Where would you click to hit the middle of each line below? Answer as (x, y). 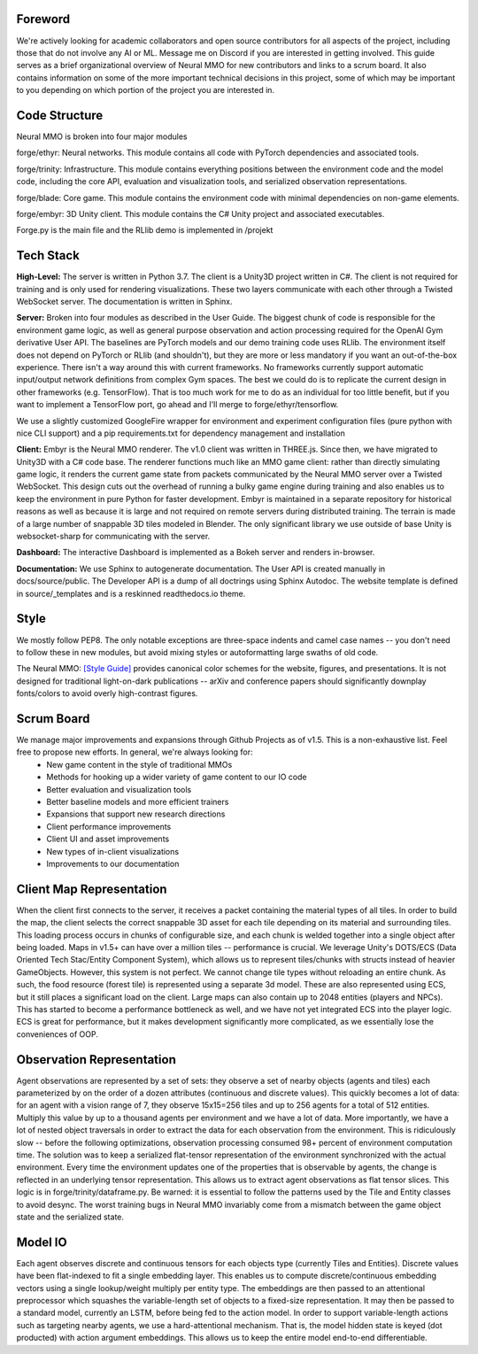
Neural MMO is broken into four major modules (102, 136)
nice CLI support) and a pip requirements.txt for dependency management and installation (181, 433)
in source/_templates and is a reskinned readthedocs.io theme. (131, 593)
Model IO (42, 1242)
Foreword (43, 19)
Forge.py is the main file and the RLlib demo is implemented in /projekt (145, 230)
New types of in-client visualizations (113, 851)
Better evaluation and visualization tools (119, 789)
